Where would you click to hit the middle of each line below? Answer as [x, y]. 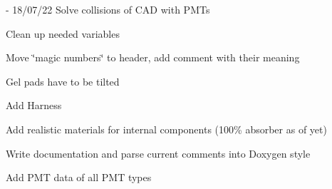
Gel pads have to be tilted [63, 81]
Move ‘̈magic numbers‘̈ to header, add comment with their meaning [153, 57]
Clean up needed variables [63, 33]
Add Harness [34, 105]
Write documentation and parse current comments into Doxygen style [158, 153]
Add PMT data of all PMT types [79, 177]
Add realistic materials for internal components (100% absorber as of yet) [166, 129]
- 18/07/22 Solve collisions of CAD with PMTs [108, 9]
